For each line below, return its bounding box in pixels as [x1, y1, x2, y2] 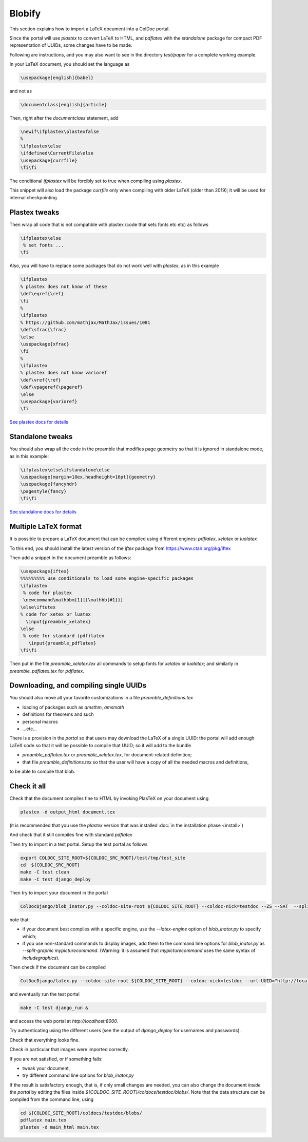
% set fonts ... [23, 242, 64, 249]
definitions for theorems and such [22, 711, 94, 717]
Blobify [9, 8, 41, 19]
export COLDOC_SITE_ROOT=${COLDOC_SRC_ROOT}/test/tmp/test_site [20, 855, 186, 861]
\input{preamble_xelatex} [26, 619, 91, 624]
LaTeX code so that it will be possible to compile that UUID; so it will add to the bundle [9, 742, 191, 748]
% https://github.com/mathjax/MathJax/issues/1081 [20, 319, 151, 326]
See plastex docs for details [9, 419, 69, 425]
